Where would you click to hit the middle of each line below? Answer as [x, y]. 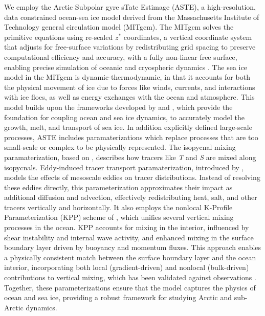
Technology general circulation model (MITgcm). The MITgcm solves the [119, 27]
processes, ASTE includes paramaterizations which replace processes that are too [131, 137]
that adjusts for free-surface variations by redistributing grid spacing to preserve [130, 47]
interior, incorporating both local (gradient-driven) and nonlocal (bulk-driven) [127, 267]
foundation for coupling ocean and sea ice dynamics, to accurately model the [125, 117]
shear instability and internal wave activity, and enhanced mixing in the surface [129, 237]
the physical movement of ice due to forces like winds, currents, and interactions [130, 87]
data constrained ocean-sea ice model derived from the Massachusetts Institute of [132, 17]
